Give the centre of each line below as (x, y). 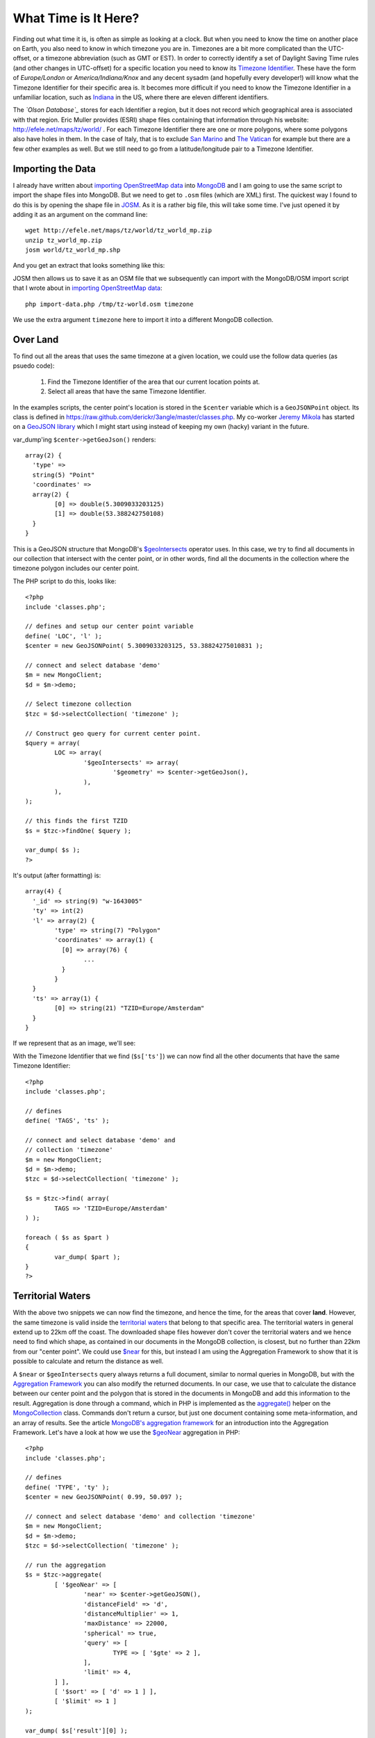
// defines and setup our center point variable (109, 626)
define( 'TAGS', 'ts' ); (67, 1121)
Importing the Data (55, 169)
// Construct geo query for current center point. (113, 733)
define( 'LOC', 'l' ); (64, 636)
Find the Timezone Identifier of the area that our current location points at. (154, 382)
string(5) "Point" (64, 475)
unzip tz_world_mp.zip (64, 240)
